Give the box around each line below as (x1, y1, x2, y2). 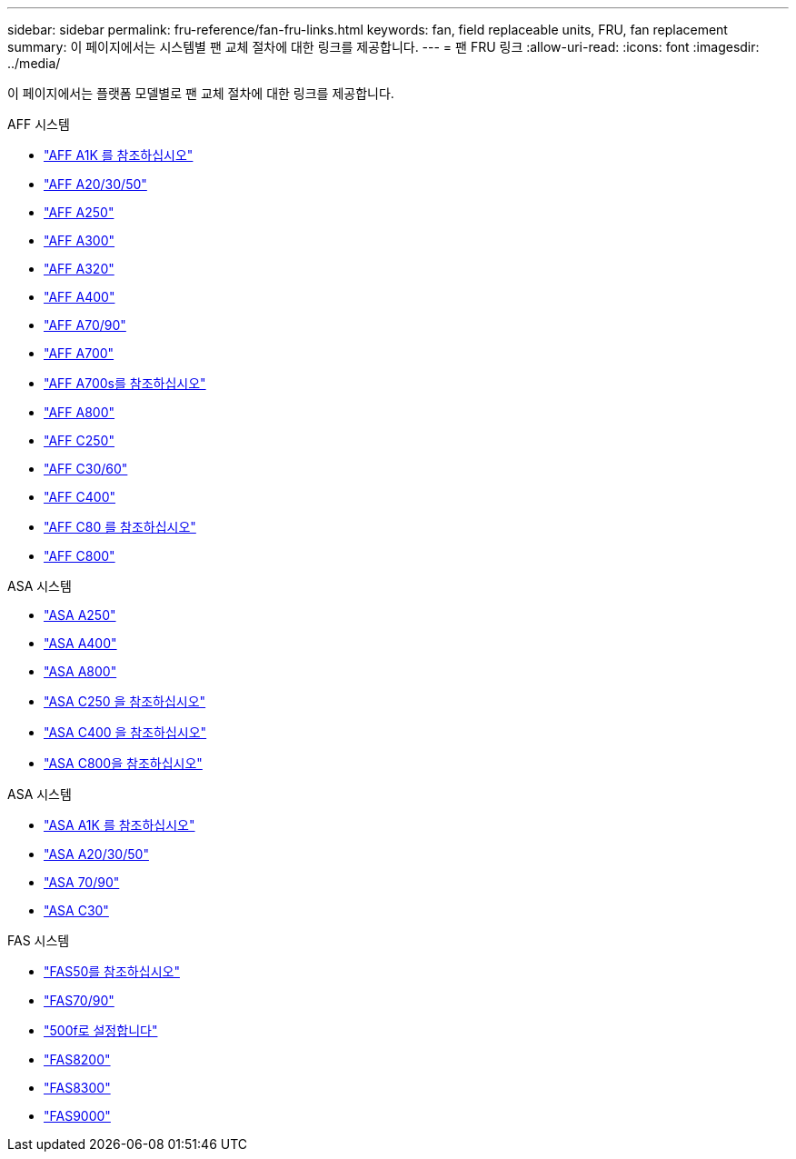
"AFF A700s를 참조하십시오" (44, 375, 206, 391)
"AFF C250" (44, 433, 114, 448)
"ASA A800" (44, 664, 117, 679)
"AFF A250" (44, 205, 114, 220)
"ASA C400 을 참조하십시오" (44, 724, 207, 740)
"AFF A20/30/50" (44, 176, 147, 192)
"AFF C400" (44, 489, 115, 505)
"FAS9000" (44, 1108, 111, 1124)
